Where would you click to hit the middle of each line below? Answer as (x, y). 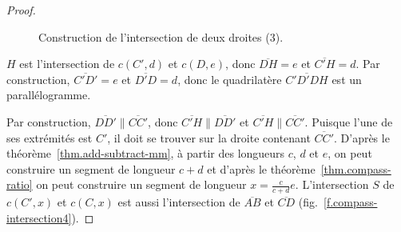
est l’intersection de (67, 64)
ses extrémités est (50, 137)
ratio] (20, 184)
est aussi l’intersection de (179, 202)
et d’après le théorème (261, 168)
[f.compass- (350, 202)
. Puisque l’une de (349, 121)
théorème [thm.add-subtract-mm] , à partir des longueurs (146, 153)
